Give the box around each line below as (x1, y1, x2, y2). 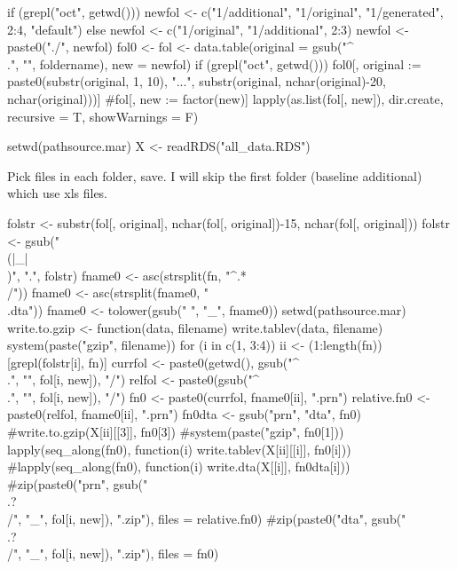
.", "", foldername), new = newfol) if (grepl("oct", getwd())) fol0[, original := (7, 54, 422, 73)
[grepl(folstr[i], (7, 352, 84, 371)
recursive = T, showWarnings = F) (7, 107, 199, 125)
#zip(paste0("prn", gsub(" (7, 474, 148, 493)
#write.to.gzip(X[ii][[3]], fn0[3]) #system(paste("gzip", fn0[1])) (7, 423, 344, 441)
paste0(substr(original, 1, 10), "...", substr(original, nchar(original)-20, (7, 72, 386, 91)
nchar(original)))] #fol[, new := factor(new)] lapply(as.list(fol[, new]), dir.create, (7, 89, 444, 107)
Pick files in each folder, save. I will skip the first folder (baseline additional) (7, 166, 422, 185)
